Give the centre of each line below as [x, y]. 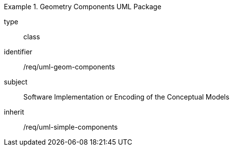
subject [16, 82]
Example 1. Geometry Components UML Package [83, 7]
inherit [14, 112]
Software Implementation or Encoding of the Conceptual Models [126, 97]
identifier [18, 52]
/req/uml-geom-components [69, 67]
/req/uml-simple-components [71, 127]
